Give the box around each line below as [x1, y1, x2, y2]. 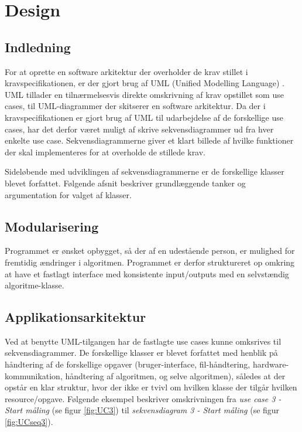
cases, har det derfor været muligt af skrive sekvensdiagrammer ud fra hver [5, 123, 274, 135]
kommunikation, [5, 369, 63, 382]
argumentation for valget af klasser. [5, 188, 132, 200]
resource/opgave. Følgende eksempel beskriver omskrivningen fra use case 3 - [5, 392, 282, 404]
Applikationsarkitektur [5, 308, 146, 326]
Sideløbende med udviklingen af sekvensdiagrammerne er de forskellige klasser [5, 165, 284, 178]
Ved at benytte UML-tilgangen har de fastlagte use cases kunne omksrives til [5, 335, 282, 347]
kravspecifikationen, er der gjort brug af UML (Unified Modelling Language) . [5, 77, 284, 89]
